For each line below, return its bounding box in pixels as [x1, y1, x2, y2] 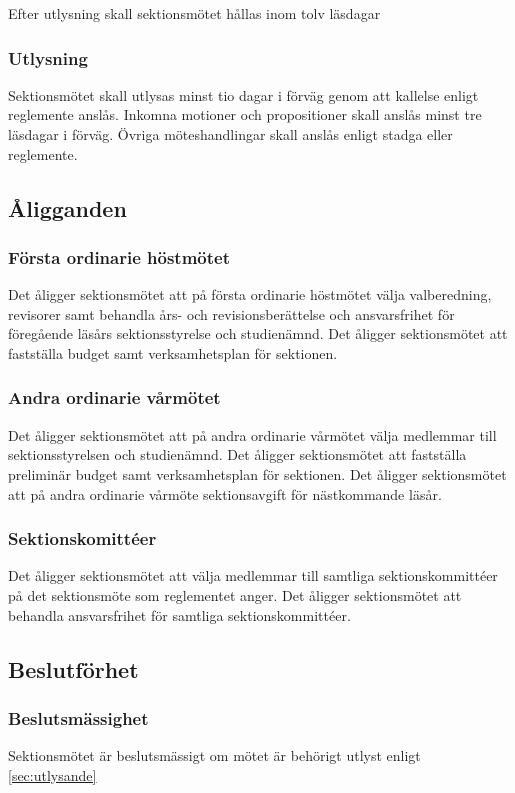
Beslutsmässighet [8, 705, 149, 730]
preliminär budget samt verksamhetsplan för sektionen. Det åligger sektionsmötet [8, 463, 507, 484]
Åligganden [8, 192, 127, 223]
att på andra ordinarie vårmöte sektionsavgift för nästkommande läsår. [8, 483, 442, 504]
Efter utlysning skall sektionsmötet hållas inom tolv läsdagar [8, 3, 381, 23]
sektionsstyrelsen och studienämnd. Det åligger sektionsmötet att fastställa [8, 444, 467, 465]
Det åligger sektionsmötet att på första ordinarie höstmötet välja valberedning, [8, 284, 492, 305]
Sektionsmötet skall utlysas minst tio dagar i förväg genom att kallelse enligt [8, 84, 479, 105]
